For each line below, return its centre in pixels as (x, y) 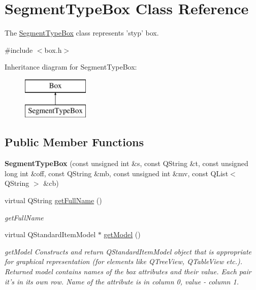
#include (19, 50)
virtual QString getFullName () (53, 200)
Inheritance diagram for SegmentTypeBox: (71, 67)
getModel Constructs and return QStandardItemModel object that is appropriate (128, 251)
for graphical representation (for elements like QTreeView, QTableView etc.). (124, 261)
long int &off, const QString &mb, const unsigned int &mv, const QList (117, 173)
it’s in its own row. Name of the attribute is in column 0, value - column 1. (122, 281)
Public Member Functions (74, 142)
